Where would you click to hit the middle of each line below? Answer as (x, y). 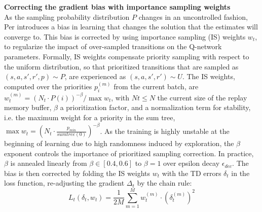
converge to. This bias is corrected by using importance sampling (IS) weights (125, 36)
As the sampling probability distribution (67, 16)
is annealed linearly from (49, 163)
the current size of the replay (202, 97)
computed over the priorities (48, 86)
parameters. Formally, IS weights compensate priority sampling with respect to (127, 56)
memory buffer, (28, 107)
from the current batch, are (156, 86)
